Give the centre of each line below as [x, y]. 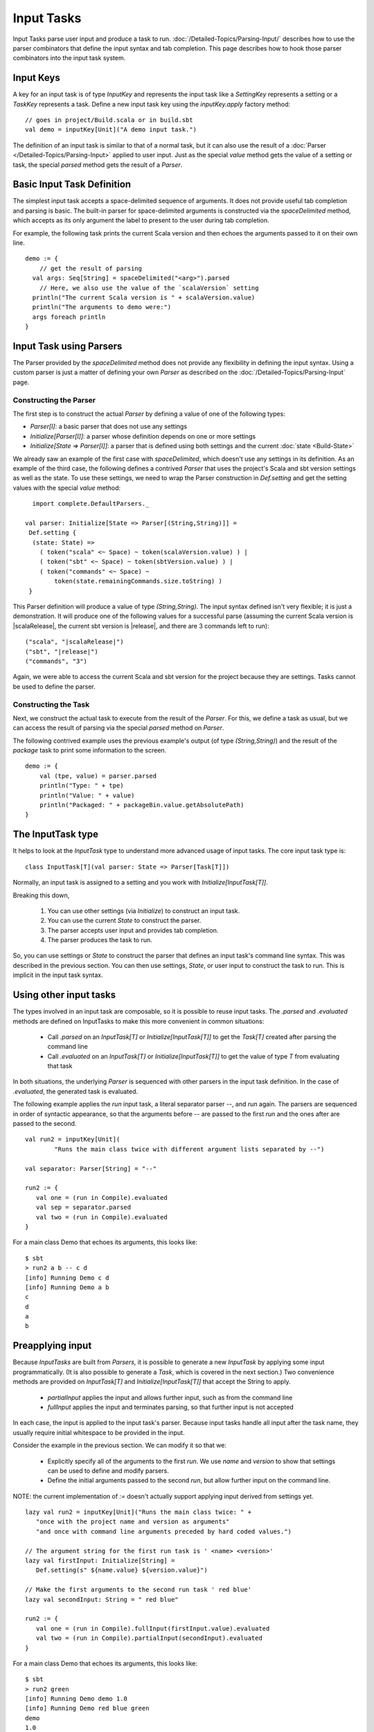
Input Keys [36, 78]
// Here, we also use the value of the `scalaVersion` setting [149, 288]
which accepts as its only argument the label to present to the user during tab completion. [141, 220]
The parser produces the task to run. [100, 940]
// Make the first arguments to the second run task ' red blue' [139, 1590]
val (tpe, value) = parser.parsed [98, 776]
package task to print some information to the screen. [90, 750]
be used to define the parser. [54, 687]
